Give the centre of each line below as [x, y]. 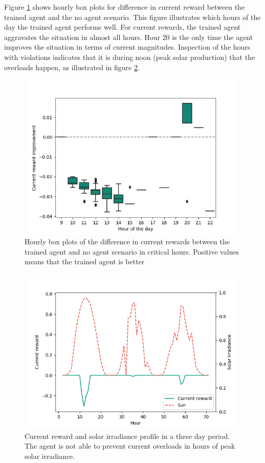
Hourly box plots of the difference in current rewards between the [127, 241]
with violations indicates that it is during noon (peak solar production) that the [130, 57]
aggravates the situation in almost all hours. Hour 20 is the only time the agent [129, 37]
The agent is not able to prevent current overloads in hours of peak [130, 446]
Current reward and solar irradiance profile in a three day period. [127, 436]
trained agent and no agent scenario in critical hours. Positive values [132, 251]
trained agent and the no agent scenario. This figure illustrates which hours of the [132, 17]
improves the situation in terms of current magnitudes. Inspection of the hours [127, 47]
